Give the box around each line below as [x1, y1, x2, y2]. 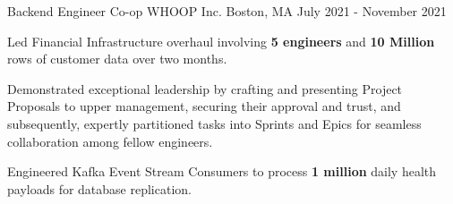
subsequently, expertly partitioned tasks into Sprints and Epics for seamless [7, 114, 422, 132]
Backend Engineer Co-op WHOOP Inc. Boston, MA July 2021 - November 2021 [7, 2, 447, 20]
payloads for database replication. [7, 179, 192, 198]
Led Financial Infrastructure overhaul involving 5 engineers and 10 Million [7, 31, 435, 50]
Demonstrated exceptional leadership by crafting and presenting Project [7, 79, 403, 98]
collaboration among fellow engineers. [7, 132, 213, 150]
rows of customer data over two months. [7, 49, 227, 68]
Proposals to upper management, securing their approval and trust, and [7, 97, 401, 115]
